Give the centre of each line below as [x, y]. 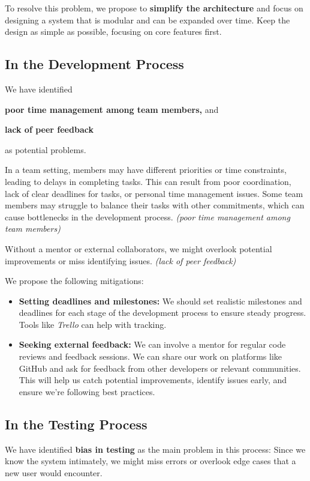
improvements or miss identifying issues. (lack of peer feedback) [121, 260]
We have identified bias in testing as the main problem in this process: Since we [155, 449]
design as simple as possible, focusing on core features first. [113, 32]
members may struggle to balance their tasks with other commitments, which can [155, 205]
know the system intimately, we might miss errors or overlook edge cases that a [151, 461]
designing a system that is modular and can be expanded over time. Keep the [148, 20]
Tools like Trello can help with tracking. [93, 324]
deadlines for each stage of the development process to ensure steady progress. [162, 313]
